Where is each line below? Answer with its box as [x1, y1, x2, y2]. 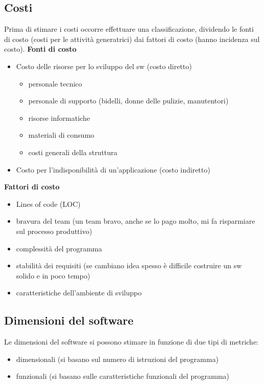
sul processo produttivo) [16, 225, 92, 236]
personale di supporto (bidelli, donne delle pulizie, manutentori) [28, 95, 229, 106]
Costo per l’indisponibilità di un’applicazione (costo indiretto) [16, 164, 210, 175]
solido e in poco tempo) [16, 270, 91, 281]
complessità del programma [16, 243, 102, 253]
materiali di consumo [28, 130, 95, 140]
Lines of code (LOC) [16, 198, 81, 209]
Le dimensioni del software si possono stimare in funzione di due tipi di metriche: [4, 336, 258, 347]
